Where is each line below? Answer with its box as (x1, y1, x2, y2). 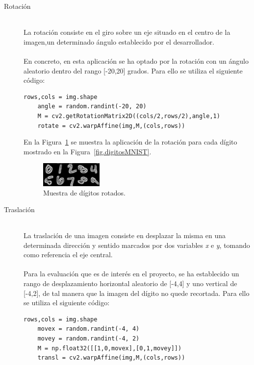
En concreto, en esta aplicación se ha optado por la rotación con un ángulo (24, 55, 249, 66)
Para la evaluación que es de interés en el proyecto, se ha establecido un (24, 268, 239, 279)
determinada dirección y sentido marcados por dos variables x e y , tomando (24, 240, 250, 250)
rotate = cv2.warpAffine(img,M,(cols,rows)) (37, 122, 185, 129)
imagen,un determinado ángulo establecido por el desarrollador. (24, 36, 214, 47)
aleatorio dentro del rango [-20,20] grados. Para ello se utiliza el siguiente (24, 65, 243, 75)
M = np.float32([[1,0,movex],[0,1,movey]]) (37, 344, 182, 352)
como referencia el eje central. (24, 249, 113, 260)
